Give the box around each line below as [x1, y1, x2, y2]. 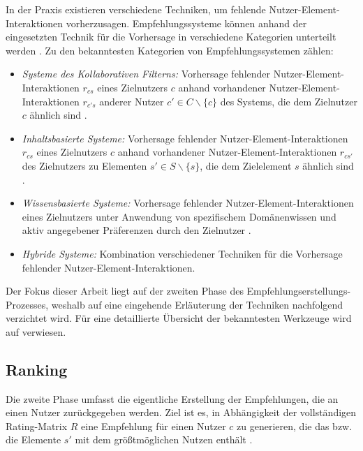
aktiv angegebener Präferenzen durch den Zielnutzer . [22, 223, 251, 237]
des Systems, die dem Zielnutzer [220, 94, 357, 108]
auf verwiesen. [6, 324, 66, 339]
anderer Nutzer [99, 94, 164, 108]
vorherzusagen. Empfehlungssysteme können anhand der [66, 15, 307, 30]
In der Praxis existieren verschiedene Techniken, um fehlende [6, 2, 266, 16]
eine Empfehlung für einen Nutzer [81, 418, 226, 433]
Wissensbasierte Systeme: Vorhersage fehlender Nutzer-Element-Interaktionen [22, 195, 354, 210]
